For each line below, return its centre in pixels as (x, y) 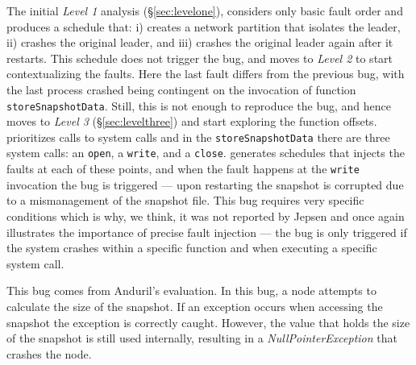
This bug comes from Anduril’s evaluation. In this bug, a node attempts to (191, 290)
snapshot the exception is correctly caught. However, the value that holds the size (208, 322)
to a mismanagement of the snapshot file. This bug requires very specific (185, 200)
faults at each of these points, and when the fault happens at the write (183, 169)
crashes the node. (49, 353)
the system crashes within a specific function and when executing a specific (192, 248)
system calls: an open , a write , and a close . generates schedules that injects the (206, 153)
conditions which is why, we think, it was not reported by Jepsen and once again (206, 216)
